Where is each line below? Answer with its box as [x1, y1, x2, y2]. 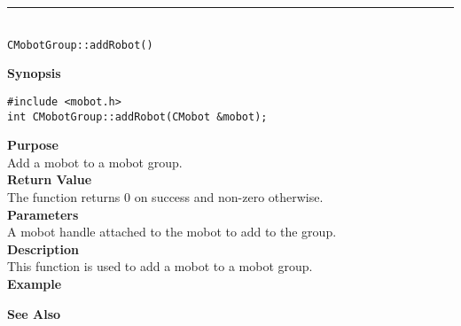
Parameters [7, 205, 79, 223]
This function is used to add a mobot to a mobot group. [7, 257, 313, 276]
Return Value [7, 170, 92, 189]
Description [7, 239, 80, 258]
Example [7, 274, 62, 292]
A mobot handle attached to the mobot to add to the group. [7, 222, 337, 241]
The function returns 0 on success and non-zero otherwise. [7, 187, 324, 206]
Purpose [7, 136, 59, 154]
